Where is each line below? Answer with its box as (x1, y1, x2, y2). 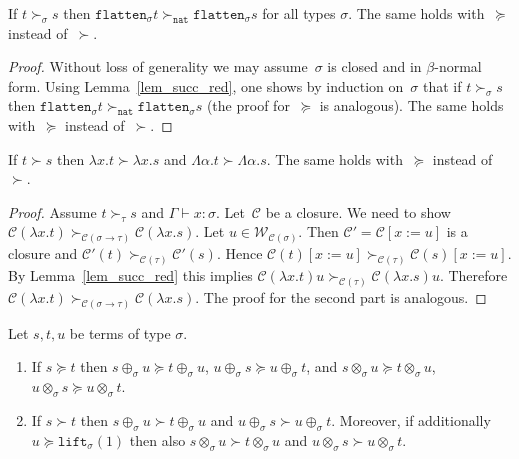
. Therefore (439, 265, 508, 286)
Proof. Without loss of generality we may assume (8, 56, 308, 77)
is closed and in (327, 56, 422, 77)
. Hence (216, 243, 263, 264)
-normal (434, 56, 482, 77)
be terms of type (69, 322, 171, 343)
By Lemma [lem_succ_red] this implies (8, 265, 253, 286)
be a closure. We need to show (265, 201, 451, 222)
